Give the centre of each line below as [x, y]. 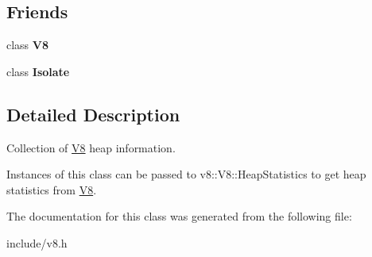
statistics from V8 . [52, 189]
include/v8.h [37, 242]
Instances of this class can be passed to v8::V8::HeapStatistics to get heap [186, 174]
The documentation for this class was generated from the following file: [179, 216]
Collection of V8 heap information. [91, 147]
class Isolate [38, 71]
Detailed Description [93, 114]
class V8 [28, 45]
